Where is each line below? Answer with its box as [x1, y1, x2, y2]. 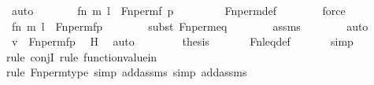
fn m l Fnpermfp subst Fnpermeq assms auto [11, 17, 368, 34]
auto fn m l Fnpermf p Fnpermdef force [11, 2, 346, 18]
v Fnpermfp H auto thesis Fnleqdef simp [11, 33, 354, 50]
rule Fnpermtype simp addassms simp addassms [6, 64, 247, 80]
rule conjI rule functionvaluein [6, 48, 157, 65]
